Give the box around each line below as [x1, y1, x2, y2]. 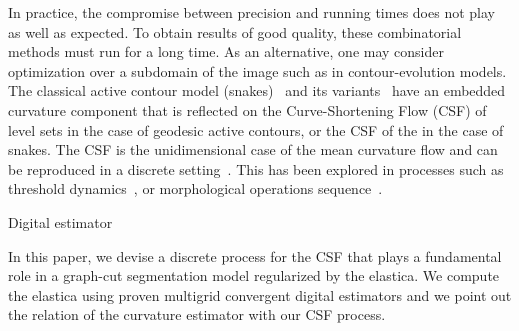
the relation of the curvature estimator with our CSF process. [8, 304, 386, 325]
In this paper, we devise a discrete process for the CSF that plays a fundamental [8, 245, 502, 266]
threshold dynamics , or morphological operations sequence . [8, 178, 383, 199]
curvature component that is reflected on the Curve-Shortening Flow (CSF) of [8, 99, 487, 120]
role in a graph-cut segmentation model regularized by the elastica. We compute [8, 265, 500, 286]
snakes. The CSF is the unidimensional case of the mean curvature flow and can [8, 139, 498, 160]
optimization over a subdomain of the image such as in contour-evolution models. [8, 60, 507, 81]
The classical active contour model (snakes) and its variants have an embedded [8, 80, 506, 101]
